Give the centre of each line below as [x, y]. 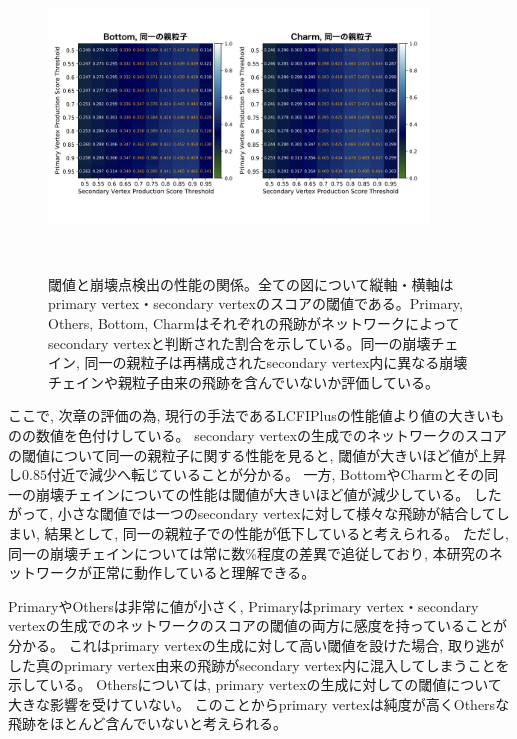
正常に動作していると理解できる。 [203, 572]
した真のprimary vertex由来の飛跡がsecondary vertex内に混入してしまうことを [259, 664]
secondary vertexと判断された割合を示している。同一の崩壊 [239, 342]
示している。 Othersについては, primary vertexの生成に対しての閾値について [255, 684]
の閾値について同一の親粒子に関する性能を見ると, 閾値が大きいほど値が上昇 [257, 454]
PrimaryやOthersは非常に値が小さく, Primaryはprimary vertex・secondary [243, 605]
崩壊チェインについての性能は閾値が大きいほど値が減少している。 [252, 493]
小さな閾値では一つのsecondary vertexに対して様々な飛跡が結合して [276, 513]
